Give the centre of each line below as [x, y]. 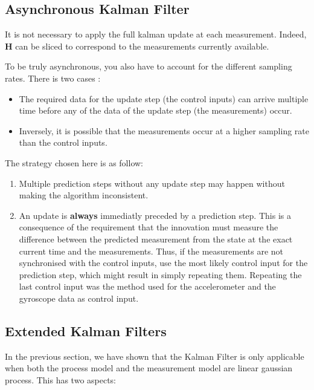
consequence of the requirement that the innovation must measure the [149, 227]
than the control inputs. [63, 142]
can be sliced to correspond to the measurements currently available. [142, 46]
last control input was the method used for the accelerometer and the [147, 286]
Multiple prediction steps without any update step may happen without [152, 183]
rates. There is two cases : [53, 78]
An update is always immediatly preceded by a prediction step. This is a [155, 215]
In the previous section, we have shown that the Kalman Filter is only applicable [155, 356]
